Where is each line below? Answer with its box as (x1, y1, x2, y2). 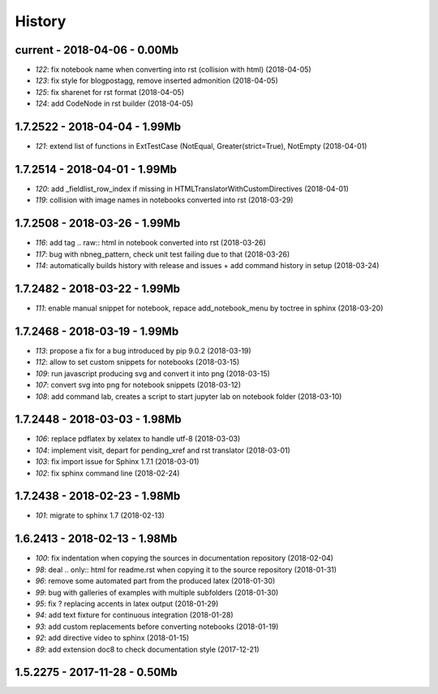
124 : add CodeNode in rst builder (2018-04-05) (35, 98, 194, 109)
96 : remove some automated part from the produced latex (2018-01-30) (35, 576, 276, 586)
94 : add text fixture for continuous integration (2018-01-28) (35, 610, 234, 620)
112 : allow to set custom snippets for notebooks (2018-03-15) (35, 358, 240, 367)
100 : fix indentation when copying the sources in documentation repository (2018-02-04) (35, 553, 334, 563)
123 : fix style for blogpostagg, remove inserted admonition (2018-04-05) (35, 76, 279, 85)
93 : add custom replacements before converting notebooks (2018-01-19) (35, 622, 279, 631)
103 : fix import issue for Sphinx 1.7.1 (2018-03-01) (35, 457, 200, 466)
